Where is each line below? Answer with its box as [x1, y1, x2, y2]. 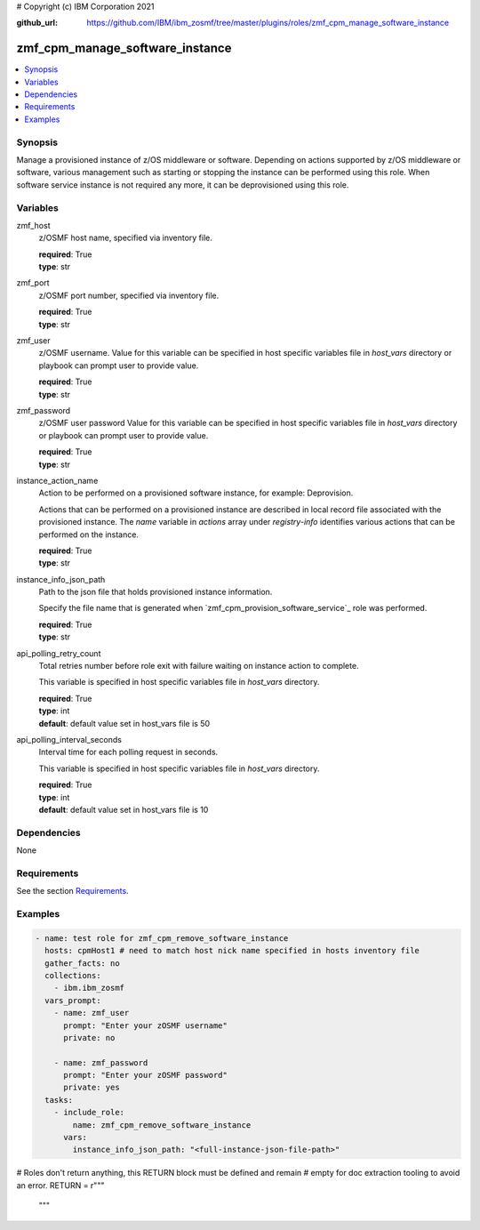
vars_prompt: [44, 995, 101, 1005]
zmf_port [16, 277, 50, 288]
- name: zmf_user [53, 1008, 130, 1018]
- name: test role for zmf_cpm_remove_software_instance [35, 933, 289, 943]
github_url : [16, 18, 58, 28]
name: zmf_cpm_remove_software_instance [72, 1120, 252, 1130]
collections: [44, 970, 101, 980]
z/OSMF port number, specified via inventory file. [38, 290, 220, 301]
